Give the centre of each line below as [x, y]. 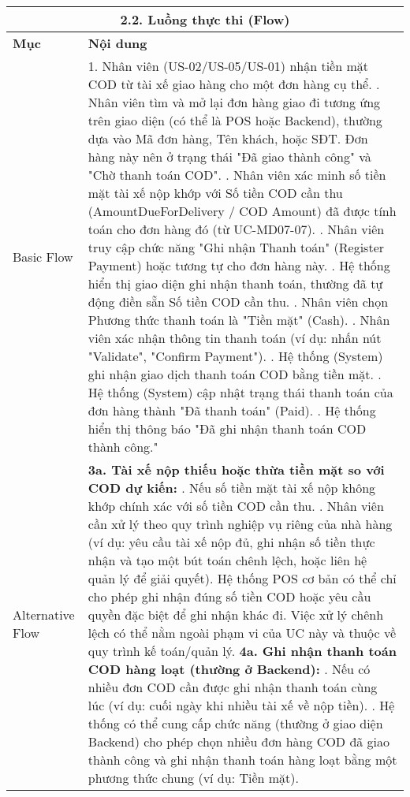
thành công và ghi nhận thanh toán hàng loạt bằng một [242, 760]
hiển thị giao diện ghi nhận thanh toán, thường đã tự [235, 283]
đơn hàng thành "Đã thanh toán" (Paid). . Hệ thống [232, 410]
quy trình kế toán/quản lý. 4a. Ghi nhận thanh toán [242, 651]
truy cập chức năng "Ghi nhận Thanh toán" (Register [236, 247]
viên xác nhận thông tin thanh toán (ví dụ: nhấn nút [235, 338]
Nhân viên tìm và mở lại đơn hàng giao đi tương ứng [234, 102]
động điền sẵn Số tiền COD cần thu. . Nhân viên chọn [238, 302]
